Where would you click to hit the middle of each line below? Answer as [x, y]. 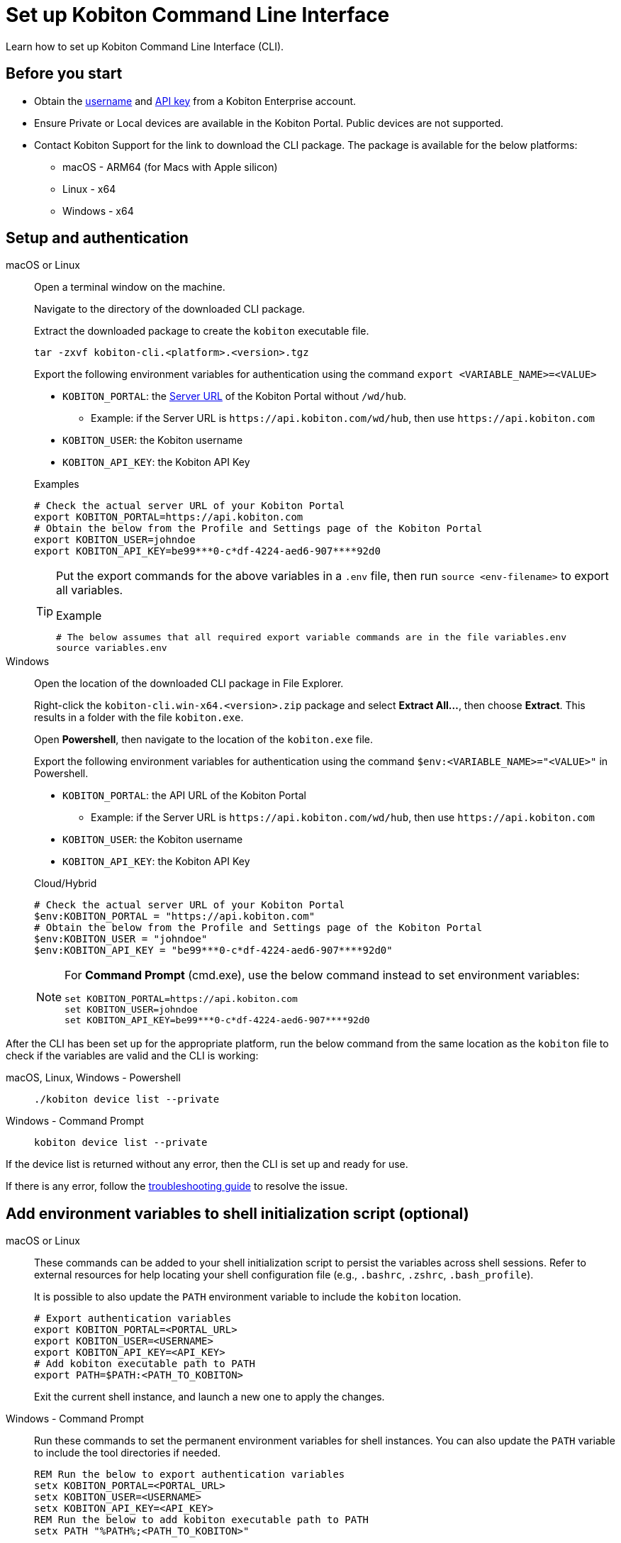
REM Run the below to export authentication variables [190, 1475]
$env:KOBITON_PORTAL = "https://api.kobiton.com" [175, 917]
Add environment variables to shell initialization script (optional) [237, 1213]
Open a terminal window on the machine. [130, 287]
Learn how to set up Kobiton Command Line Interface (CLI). [145, 46]
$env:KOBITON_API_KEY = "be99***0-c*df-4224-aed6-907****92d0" [213, 951]
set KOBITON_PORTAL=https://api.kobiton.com [181, 999]
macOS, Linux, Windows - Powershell [93, 1078]
